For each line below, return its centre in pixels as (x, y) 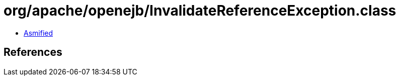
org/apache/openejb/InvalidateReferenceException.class (200, 11)
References (33, 52)
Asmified (38, 33)
